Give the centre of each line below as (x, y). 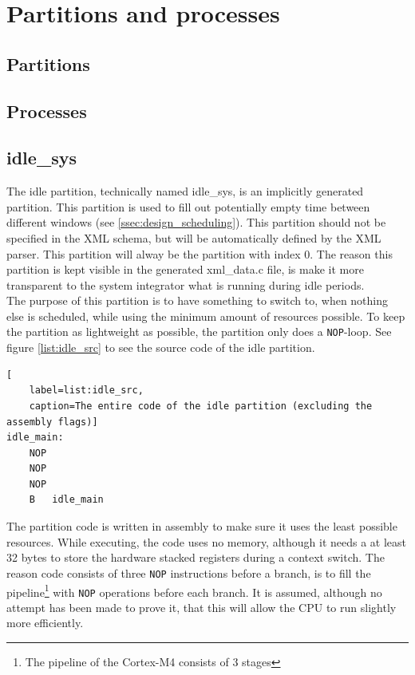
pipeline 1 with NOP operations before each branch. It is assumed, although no (194, 590)
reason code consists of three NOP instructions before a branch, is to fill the (189, 572)
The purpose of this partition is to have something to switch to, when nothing (198, 300)
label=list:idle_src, (86, 391)
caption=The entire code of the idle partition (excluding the (201, 406)
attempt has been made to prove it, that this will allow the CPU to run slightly (202, 607)
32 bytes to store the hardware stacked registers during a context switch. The (196, 557)
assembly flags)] (52, 422)
